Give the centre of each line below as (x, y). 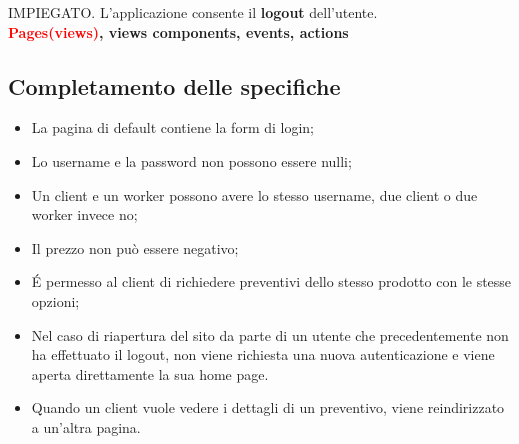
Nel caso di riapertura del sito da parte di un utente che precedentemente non (270, 334)
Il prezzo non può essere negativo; (135, 247)
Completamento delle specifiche (174, 85)
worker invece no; (84, 214)
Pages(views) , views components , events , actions (178, 31)
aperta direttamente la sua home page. (150, 373)
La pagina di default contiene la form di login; (173, 127)
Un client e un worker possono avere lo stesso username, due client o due (254, 194)
